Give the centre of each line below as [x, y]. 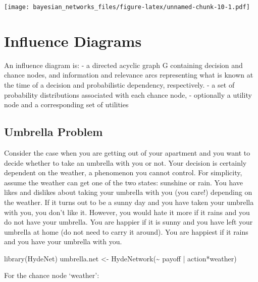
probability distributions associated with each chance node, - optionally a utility [128, 94]
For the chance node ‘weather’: [52, 275]
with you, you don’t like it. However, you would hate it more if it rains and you [127, 212]
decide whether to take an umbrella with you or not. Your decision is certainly [125, 162]
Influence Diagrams [73, 41]
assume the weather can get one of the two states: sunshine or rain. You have [124, 182]
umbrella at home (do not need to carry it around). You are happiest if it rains [126, 231]
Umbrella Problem [54, 132]
